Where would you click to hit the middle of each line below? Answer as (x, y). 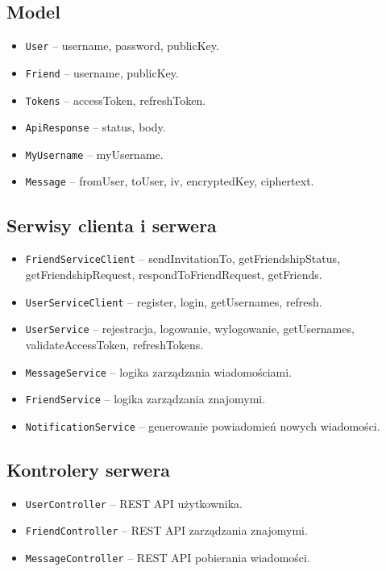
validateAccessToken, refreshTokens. (114, 344)
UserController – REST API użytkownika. (134, 503)
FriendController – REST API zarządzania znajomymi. (166, 530)
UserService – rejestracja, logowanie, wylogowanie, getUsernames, (190, 329)
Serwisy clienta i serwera (112, 225)
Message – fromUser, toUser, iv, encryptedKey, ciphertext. (170, 181)
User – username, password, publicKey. (122, 46)
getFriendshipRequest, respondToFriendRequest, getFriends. (174, 274)
